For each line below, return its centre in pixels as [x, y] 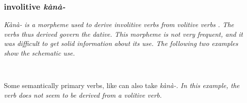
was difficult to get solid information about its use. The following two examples [121, 43]
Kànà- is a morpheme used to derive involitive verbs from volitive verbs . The [119, 24]
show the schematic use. [40, 53]
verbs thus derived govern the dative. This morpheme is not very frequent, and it [123, 34]
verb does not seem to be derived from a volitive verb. [83, 95]
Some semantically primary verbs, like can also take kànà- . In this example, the [122, 85]
